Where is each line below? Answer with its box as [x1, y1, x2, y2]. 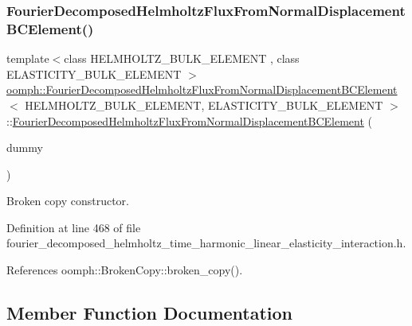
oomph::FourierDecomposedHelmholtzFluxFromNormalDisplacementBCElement [6, 81, 398, 98]
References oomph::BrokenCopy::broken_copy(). [6, 262, 243, 278]
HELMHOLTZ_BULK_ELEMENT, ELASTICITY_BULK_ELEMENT [25, 96, 383, 113]
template [6, 50, 49, 67]
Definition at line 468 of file [6, 219, 141, 235]
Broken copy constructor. [6, 192, 129, 209]
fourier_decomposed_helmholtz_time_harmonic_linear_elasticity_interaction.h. [6, 235, 406, 251]
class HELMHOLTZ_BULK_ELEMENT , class [64, 50, 300, 67]
